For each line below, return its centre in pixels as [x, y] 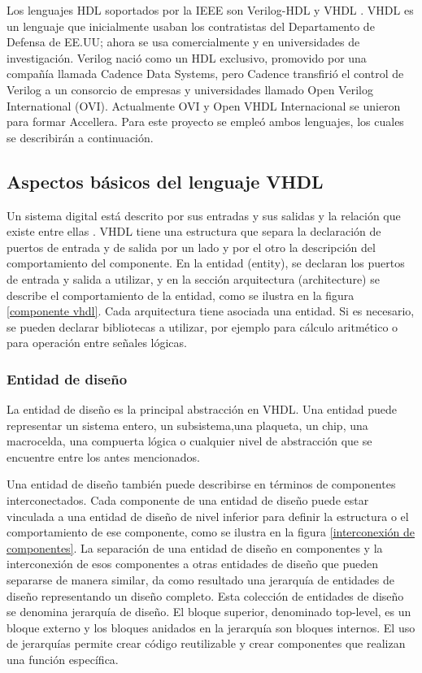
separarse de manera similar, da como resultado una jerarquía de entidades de [201, 580]
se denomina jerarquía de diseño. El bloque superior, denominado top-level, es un [209, 612]
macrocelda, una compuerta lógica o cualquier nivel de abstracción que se [189, 441]
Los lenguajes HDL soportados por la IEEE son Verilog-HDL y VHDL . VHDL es [210, 10]
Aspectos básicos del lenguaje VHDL [165, 181]
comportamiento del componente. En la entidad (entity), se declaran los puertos [206, 263]
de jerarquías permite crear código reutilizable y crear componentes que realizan [206, 643]
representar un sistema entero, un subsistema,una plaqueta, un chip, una [187, 425]
